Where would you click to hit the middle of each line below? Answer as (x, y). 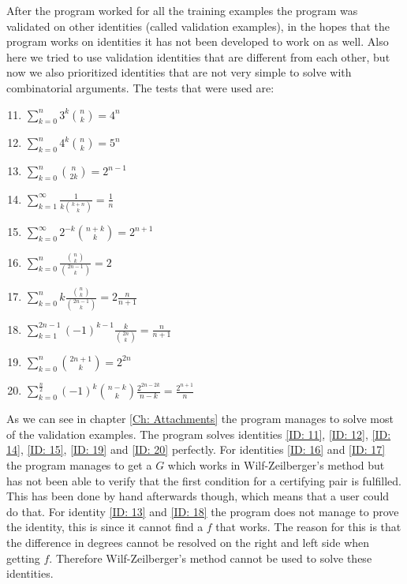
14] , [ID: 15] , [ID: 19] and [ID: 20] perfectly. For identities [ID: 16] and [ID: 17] (196, 449)
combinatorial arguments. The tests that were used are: (140, 87)
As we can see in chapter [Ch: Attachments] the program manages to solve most (200, 419)
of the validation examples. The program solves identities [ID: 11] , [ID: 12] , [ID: (199, 434)
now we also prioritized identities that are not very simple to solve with (179, 72)
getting (23, 558)
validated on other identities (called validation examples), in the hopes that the (198, 26)
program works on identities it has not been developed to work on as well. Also (198, 41)
